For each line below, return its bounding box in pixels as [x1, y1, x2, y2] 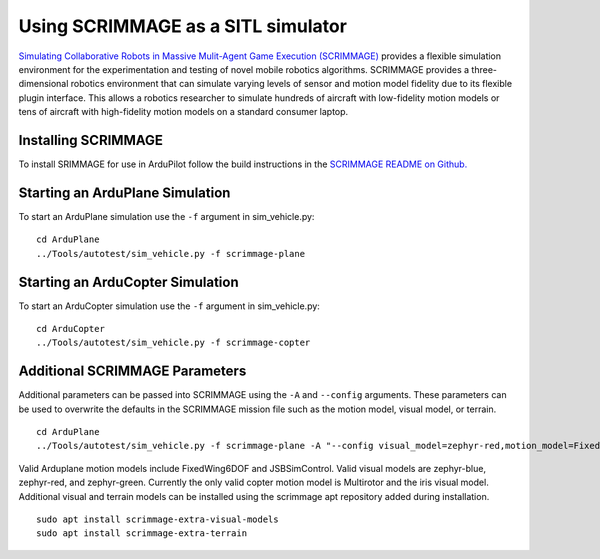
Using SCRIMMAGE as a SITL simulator [18, 15, 347, 37]
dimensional [18, 78, 69, 90]
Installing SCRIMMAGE [18, 131, 164, 149]
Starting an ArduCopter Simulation [18, 273, 239, 290]
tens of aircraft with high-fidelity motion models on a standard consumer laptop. [18, 106, 349, 118]
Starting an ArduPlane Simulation [18, 184, 231, 201]
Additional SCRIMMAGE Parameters [18, 363, 247, 380]
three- [471, 63, 498, 75]
